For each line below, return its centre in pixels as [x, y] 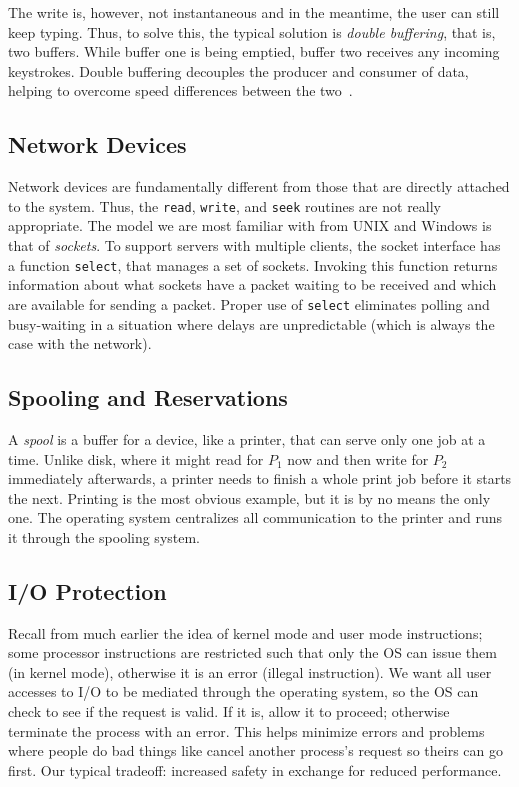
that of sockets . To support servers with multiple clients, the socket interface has [254, 245]
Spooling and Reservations [148, 397]
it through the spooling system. [104, 536]
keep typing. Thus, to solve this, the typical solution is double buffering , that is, [252, 31]
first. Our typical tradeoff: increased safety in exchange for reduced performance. [255, 769]
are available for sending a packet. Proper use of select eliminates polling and [249, 303]
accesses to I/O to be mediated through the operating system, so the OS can [243, 691]
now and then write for [358, 458]
